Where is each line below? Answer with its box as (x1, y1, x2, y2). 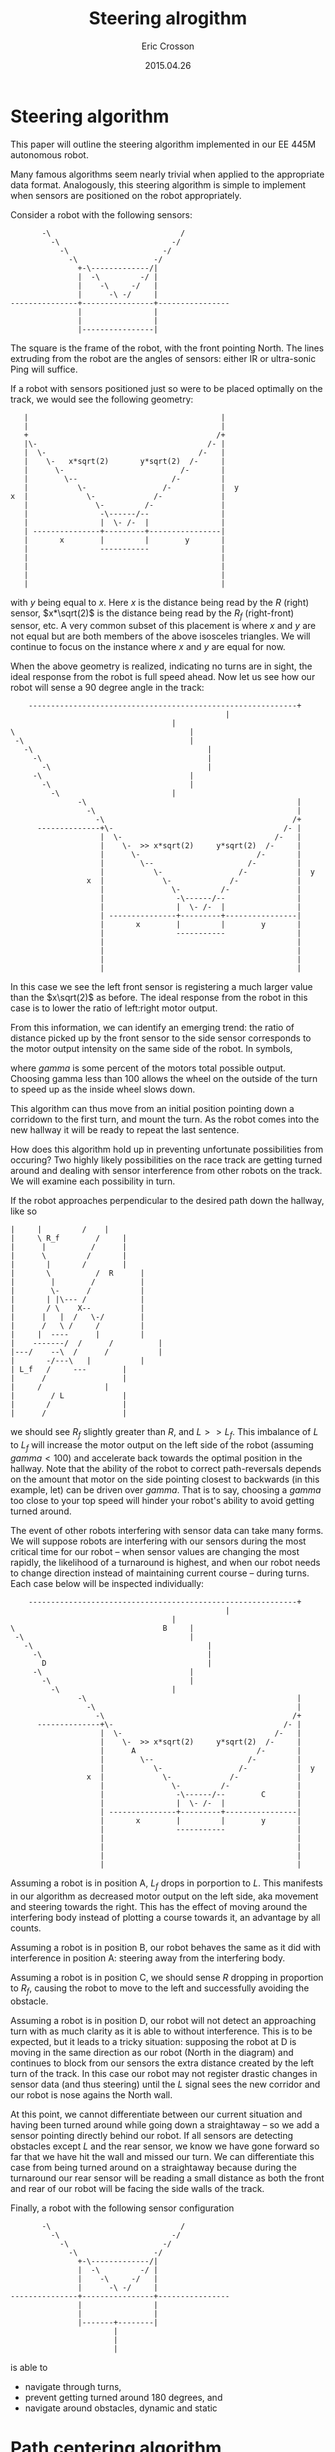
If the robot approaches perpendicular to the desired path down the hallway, (10, 1195, 325, 1207)
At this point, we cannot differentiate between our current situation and (10, 2108, 303, 2120)
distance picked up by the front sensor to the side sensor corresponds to (10, 1032, 312, 1044)
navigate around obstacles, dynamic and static (24, 2402, 218, 2414)
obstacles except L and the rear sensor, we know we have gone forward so (10, 2140, 320, 2152)
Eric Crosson (141, 40, 195, 52)
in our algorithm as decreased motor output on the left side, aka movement (10, 1890, 319, 1902)
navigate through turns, (24, 2380, 122, 2392)
